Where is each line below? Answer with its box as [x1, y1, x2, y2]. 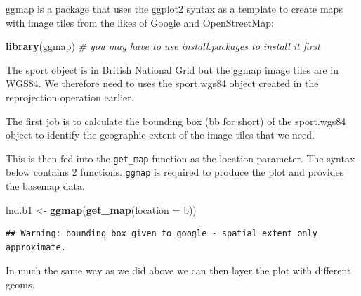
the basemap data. [6, 179, 85, 193]
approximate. [6, 242, 66, 252]
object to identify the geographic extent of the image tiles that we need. [6, 127, 315, 142]
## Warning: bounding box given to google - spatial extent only [6, 229, 317, 239]
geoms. [6, 277, 35, 292]
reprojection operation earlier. [6, 89, 134, 104]
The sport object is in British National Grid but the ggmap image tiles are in [6, 62, 339, 77]
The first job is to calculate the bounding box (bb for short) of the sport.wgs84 [6, 113, 346, 128]
